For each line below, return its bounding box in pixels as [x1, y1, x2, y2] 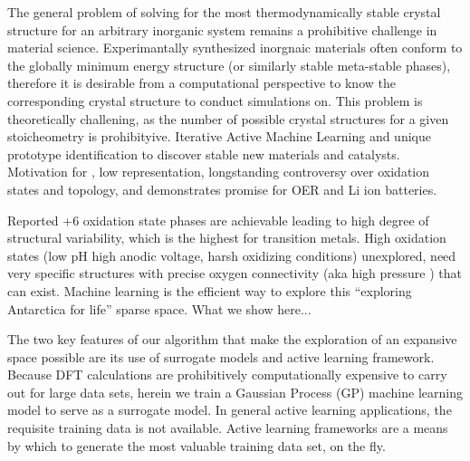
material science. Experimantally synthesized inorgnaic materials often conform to [7, 38, 463, 57]
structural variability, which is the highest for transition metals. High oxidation [7, 228, 446, 247]
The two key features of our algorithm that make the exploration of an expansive [7, 330, 457, 349]
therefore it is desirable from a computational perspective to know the [7, 73, 396, 92]
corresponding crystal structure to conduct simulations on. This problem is [7, 91, 423, 110]
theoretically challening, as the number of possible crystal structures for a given [7, 109, 449, 128]
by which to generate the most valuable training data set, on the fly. [7, 436, 386, 455]
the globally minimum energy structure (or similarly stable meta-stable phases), [7, 55, 451, 74]
